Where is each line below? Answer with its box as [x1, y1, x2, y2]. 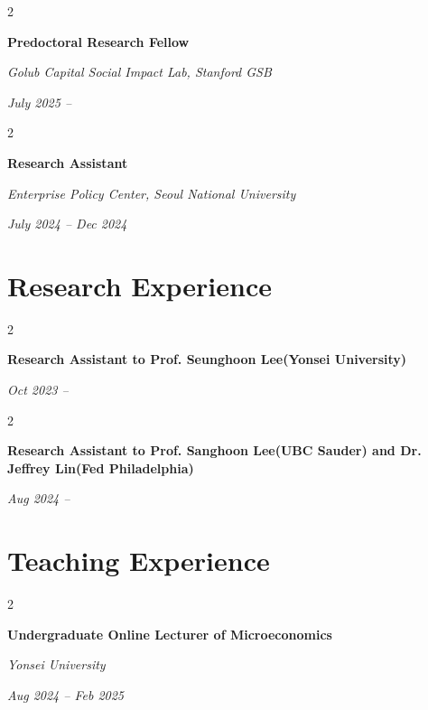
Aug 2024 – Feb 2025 [7, 685, 125, 704]
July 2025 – [7, 92, 72, 111]
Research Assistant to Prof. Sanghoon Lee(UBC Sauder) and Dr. [7, 441, 422, 460]
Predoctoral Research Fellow [7, 32, 190, 51]
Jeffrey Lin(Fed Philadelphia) [7, 458, 194, 477]
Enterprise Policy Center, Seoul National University [7, 183, 296, 202]
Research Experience [7, 266, 272, 304]
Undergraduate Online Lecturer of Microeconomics [7, 624, 332, 643]
